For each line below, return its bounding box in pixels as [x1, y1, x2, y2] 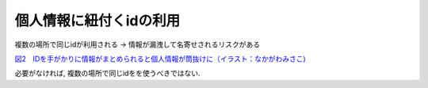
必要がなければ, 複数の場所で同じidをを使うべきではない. [14, 68, 201, 78]
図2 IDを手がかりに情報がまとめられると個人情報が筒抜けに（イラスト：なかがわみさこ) [14, 54, 307, 63]
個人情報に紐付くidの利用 [14, 12, 181, 29]
